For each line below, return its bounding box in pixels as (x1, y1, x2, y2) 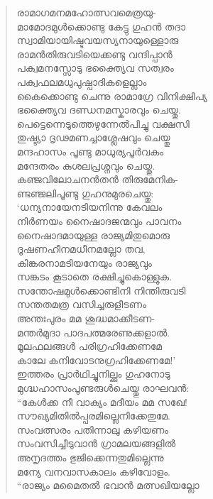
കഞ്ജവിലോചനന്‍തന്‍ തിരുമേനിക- (16, 172, 178, 187)
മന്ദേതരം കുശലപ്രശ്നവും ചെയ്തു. (16, 158, 155, 172)
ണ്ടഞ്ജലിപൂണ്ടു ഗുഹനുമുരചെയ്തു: (16, 185, 154, 200)
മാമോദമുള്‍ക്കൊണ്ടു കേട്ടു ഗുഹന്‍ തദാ (16, 18, 186, 33)
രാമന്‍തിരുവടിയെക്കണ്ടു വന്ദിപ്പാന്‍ (16, 46, 173, 61)
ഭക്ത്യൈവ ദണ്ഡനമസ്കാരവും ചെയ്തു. (16, 102, 181, 117)
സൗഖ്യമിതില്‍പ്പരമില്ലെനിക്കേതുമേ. (16, 408, 170, 423)
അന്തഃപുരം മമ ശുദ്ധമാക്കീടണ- (16, 311, 155, 326)
